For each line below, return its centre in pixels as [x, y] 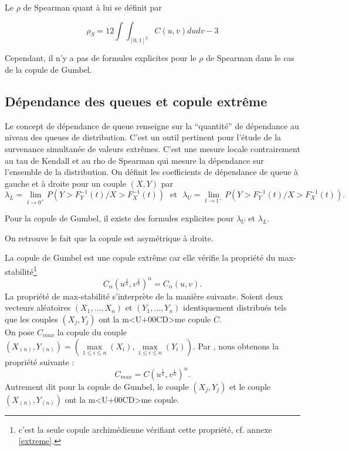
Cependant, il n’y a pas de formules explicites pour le [101, 58]
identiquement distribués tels [235, 307]
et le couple [250, 386]
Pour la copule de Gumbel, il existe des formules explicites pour [119, 218]
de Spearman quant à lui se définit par [92, 7]
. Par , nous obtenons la [236, 346]
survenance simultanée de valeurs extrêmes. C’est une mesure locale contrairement [153, 149]
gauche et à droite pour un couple [65, 183]
